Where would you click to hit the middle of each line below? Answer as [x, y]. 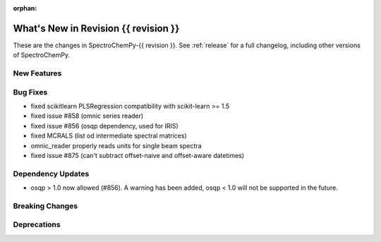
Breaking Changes [46, 206]
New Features [37, 73]
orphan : [25, 8]
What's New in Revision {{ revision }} [96, 28]
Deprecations [37, 224]
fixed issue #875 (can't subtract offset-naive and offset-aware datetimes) [138, 155]
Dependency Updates [51, 174]
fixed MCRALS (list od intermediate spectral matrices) [109, 136]
